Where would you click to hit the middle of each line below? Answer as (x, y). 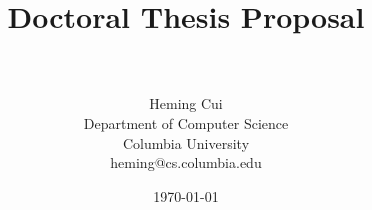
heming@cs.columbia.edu (186, 162)
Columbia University (186, 142)
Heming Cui (186, 103)
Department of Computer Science (186, 122)
